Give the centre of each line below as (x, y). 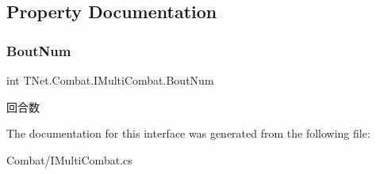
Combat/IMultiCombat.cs (69, 159)
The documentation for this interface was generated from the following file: (188, 133)
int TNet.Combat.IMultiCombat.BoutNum (110, 80)
